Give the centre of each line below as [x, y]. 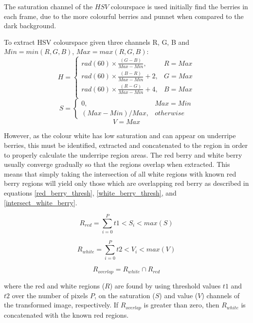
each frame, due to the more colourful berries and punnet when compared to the [124, 16]
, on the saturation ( [125, 295]
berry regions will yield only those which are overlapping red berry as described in [126, 183]
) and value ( [179, 295]
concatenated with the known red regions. [66, 314]
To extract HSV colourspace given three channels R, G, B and [97, 42]
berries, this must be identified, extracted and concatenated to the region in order [126, 145]
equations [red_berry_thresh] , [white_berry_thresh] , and [90, 193]
